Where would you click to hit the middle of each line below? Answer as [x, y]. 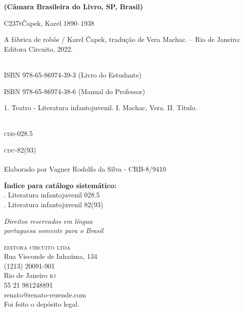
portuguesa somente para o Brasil [54, 230]
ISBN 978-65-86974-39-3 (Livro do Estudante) [73, 74]
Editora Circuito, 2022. [39, 49]
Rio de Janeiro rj [30, 275]
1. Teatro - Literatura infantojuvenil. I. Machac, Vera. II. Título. [101, 107]
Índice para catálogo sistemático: [60, 185]
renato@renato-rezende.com [45, 294]
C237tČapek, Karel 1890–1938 [49, 23]
